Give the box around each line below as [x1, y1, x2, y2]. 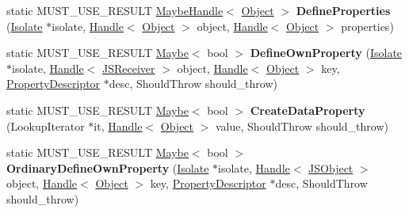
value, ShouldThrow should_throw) [216, 117, 388, 134]
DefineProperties [296, 2, 391, 18]
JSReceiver [102, 59, 155, 76]
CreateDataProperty [250, 101, 365, 118]
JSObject [308, 159, 354, 176]
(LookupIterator [6, 117, 85, 134]
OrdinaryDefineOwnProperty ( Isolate [6, 159, 209, 176]
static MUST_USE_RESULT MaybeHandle [6, 2, 224, 18]
